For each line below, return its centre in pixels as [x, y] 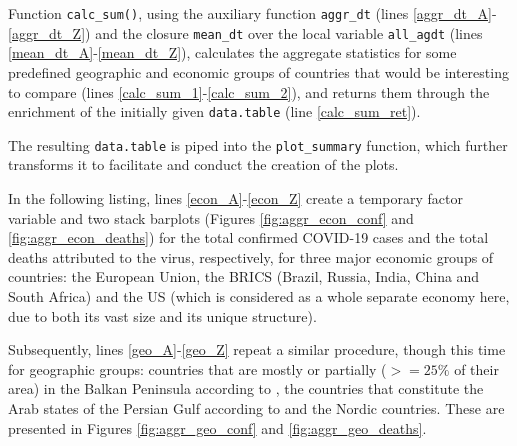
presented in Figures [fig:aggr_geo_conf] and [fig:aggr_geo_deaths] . [217, 427]
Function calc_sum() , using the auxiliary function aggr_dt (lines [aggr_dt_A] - [252, 13]
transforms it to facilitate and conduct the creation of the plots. [203, 164]
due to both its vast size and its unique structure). [162, 315]
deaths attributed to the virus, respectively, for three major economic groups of [251, 256]
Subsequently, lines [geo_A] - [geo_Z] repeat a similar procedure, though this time [257, 349]
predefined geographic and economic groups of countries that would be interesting [258, 71]
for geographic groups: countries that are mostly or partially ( [197, 368]
